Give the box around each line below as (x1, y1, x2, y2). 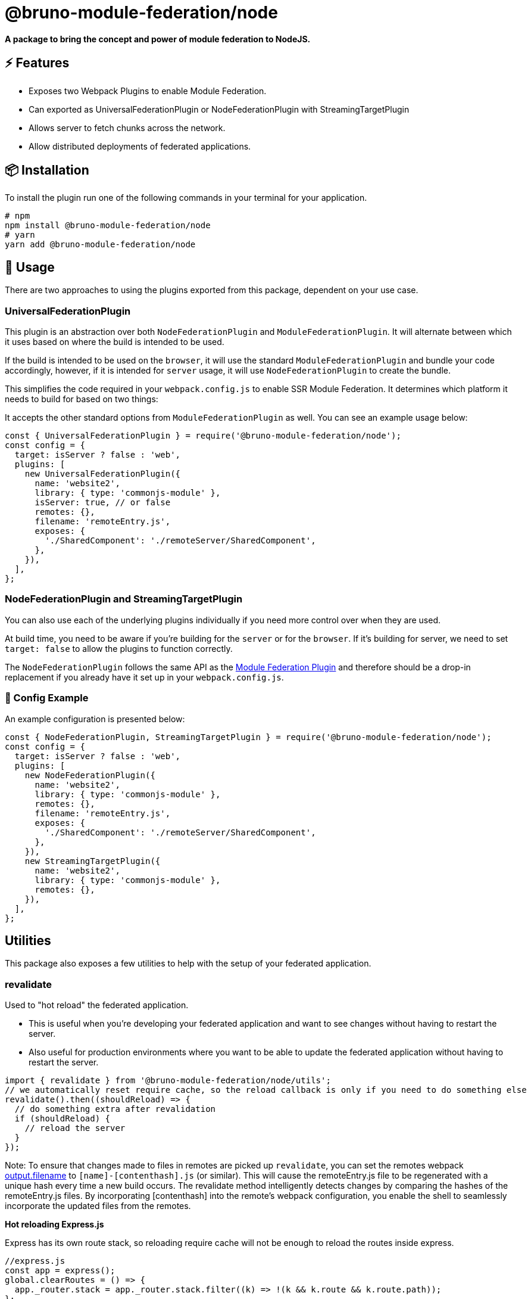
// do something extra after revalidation (14, 1104, 216, 1114)
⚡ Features (5, 55, 70, 71)
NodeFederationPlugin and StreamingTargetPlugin (5, 593, 243, 605)
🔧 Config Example (5, 692, 89, 704)
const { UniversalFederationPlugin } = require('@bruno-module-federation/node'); (5, 431, 401, 441)
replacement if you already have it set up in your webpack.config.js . (5, 672, 284, 682)
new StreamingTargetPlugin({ (24, 856, 161, 866)
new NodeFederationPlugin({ (24, 770, 155, 780)
